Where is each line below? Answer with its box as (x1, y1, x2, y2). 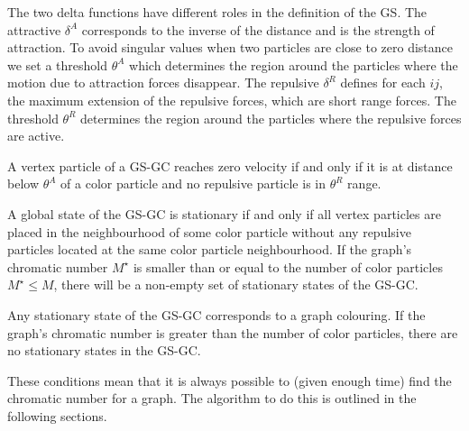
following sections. (7, 406, 107, 425)
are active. (7, 126, 65, 145)
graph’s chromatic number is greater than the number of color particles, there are (7, 323, 458, 342)
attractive (7, 20, 61, 39)
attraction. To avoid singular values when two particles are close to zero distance (7, 38, 454, 57)
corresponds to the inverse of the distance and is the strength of (81, 20, 435, 39)
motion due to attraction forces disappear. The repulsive (7, 73, 319, 92)
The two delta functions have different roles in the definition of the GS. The (7, 3, 428, 21)
